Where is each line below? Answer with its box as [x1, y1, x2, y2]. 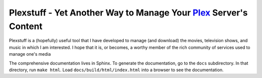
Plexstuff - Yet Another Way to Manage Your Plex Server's [9, 7, 248, 18]
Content [9, 21, 43, 31]
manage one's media [9, 51, 51, 57]
